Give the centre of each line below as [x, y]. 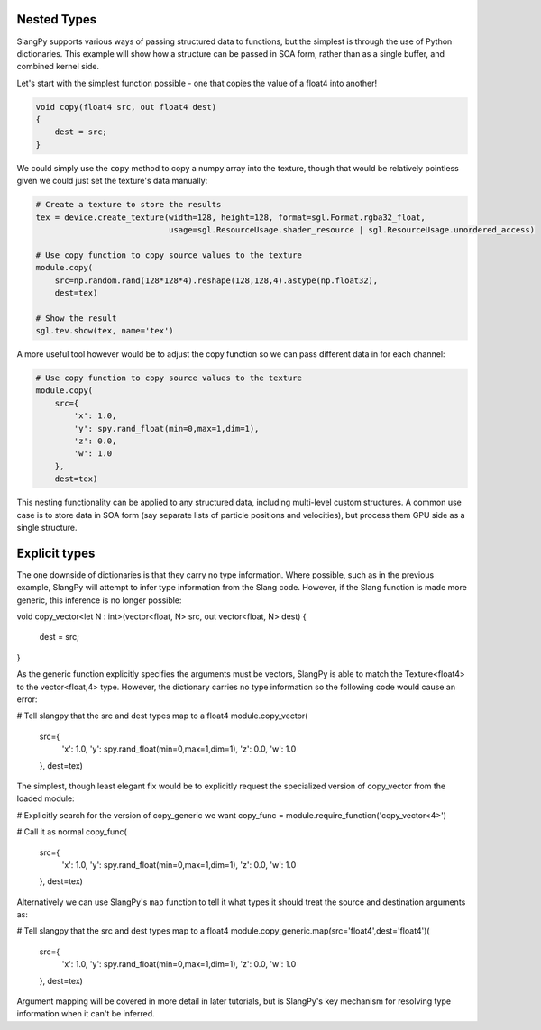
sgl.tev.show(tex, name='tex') [105, 331]
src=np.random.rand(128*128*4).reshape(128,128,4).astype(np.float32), [216, 280]
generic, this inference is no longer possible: [99, 600]
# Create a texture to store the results [128, 205]
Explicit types [56, 553]
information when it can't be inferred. [86, 1014]
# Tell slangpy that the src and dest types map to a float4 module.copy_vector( [162, 716]
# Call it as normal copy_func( [72, 832]
